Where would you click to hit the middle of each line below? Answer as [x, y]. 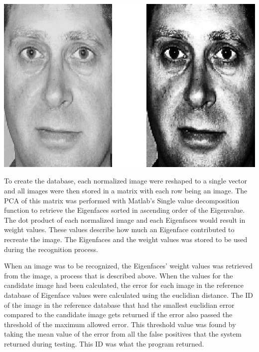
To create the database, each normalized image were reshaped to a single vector [126, 181]
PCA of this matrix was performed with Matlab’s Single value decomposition [122, 200]
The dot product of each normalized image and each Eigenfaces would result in [125, 220]
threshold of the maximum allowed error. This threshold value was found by [120, 324]
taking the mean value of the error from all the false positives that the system [123, 334]
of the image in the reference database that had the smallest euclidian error [119, 305]
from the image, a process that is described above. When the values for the [119, 275]
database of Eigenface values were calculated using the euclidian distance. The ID [129, 295]
